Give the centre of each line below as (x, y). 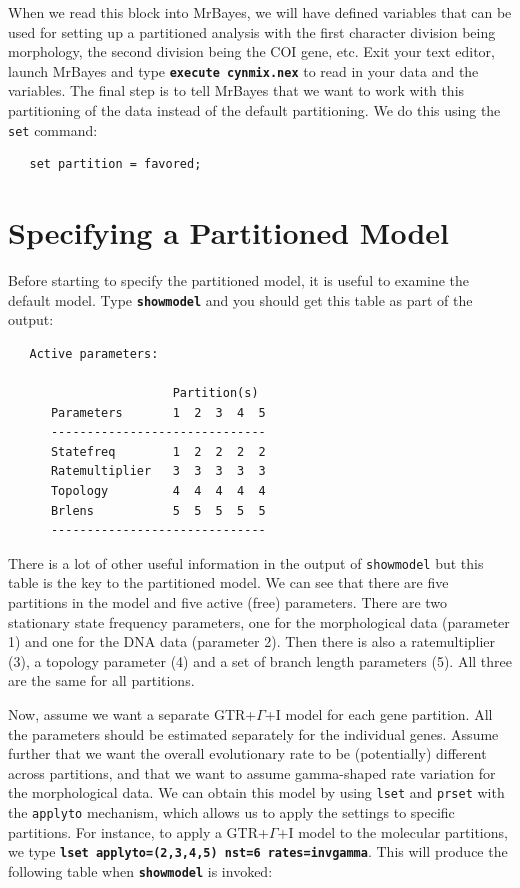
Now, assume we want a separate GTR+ (132, 714)
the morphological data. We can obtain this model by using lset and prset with (256, 792)
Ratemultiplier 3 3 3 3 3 (158, 471)
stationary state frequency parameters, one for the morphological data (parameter (259, 621)
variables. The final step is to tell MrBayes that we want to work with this (236, 90)
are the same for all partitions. (101, 680)
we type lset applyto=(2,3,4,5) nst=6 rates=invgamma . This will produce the (258, 851)
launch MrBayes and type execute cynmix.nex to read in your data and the (243, 70)
